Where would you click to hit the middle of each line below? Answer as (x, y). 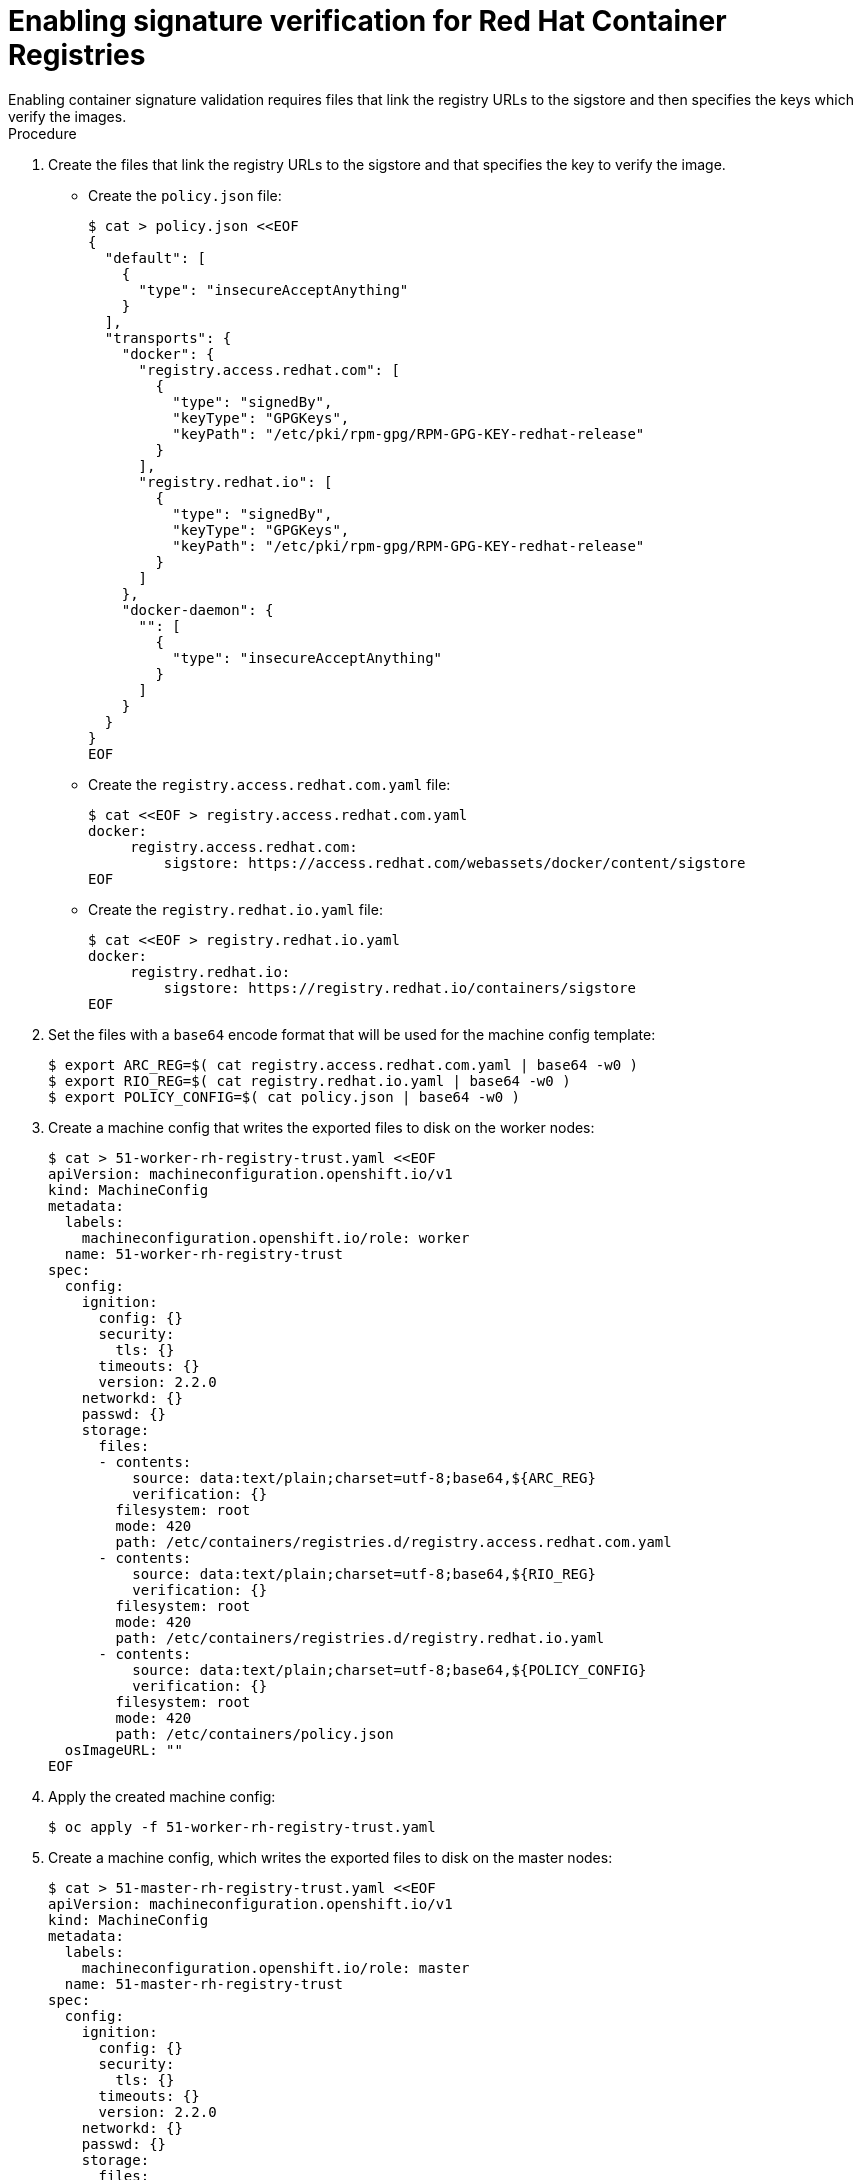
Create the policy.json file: (185, 195)
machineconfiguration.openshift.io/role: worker (275, 1237)
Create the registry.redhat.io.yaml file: (235, 909)
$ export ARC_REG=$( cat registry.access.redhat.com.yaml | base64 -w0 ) (343, 1064)
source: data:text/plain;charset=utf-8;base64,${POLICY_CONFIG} (389, 1669)
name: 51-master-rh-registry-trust (204, 1983)
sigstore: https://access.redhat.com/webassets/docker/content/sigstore (454, 862)
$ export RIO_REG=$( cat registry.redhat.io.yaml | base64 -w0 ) (309, 1080)
